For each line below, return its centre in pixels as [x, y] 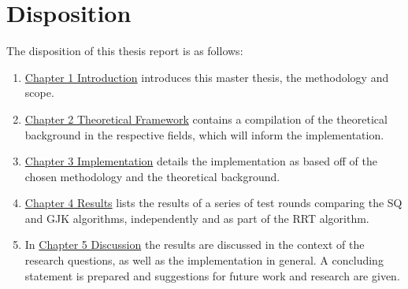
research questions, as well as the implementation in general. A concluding [204, 260]
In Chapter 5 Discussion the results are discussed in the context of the [195, 245]
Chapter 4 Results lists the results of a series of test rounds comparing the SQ [213, 203]
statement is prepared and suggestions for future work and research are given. [212, 275]
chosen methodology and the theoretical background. [152, 176]
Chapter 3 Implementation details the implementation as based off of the [201, 161]
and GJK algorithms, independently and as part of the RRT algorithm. [197, 218]
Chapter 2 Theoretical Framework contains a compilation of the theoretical [206, 119]
